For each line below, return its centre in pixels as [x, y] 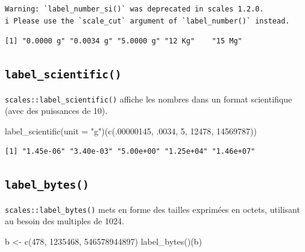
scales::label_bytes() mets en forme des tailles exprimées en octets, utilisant [152, 209]
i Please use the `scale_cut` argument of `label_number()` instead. [147, 21]
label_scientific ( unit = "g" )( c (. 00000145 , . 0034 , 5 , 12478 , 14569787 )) [131, 131]
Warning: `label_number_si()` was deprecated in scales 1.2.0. [134, 9]
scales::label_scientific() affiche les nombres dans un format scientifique [149, 99]
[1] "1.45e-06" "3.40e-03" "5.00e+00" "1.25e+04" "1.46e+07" [130, 152]
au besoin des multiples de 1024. [64, 221]
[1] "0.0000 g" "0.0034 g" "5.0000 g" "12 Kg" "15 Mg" [124, 41]
